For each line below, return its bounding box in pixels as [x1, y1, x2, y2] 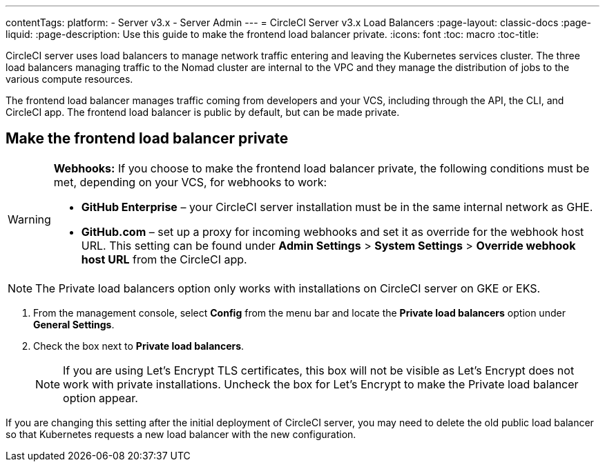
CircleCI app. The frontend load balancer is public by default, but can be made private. [6, 106, 400, 118]
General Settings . [33, 318, 115, 330]
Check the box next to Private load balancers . [33, 339, 244, 352]
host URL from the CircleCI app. [81, 252, 247, 266]
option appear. [63, 390, 138, 405]
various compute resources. [6, 73, 133, 85]
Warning [8, 212, 51, 226]
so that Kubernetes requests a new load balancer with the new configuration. [6, 428, 356, 440]
